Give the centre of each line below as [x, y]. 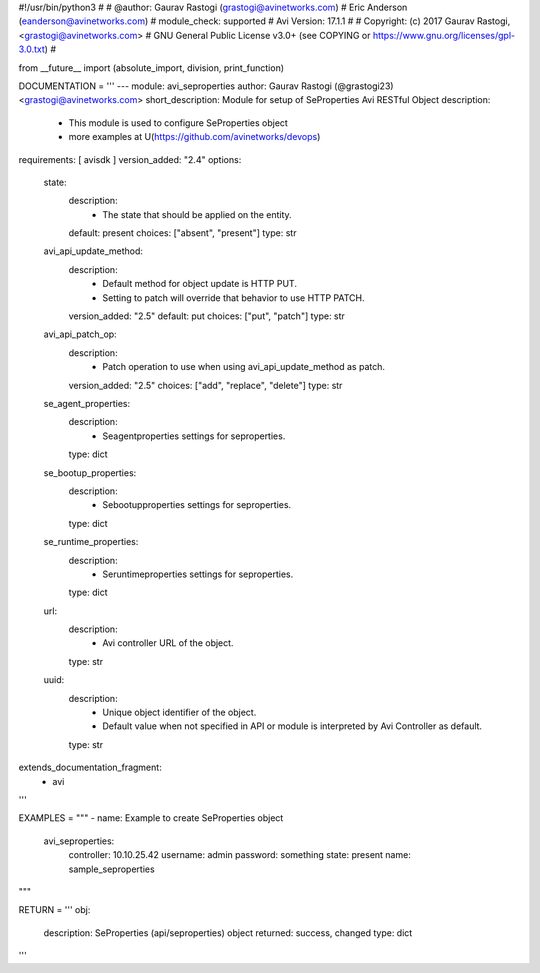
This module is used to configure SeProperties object [178, 122]
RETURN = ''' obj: [54, 910]
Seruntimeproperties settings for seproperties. [198, 574]
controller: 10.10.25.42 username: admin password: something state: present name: [240, 855]
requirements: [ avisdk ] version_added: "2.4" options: [130, 159]
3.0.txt [31, 49]
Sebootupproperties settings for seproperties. [197, 505]
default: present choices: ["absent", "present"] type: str [182, 233]
